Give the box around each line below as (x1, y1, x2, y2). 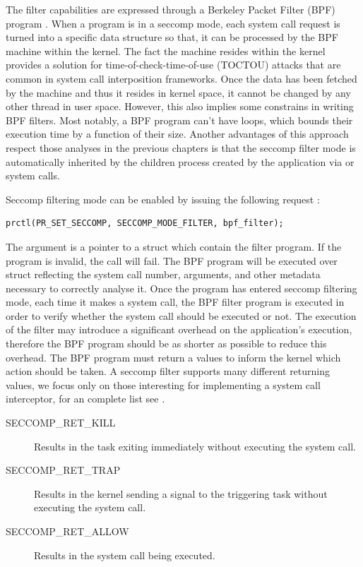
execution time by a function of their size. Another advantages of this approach (6, 126, 349, 141)
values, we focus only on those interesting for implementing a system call (6, 377, 321, 392)
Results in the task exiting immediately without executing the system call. (34, 438, 356, 453)
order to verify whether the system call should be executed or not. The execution (6, 308, 357, 323)
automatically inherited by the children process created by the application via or (6, 154, 355, 169)
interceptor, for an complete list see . (6, 391, 165, 406)
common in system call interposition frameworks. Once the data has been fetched (6, 71, 357, 85)
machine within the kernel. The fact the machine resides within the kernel (6, 43, 326, 58)
